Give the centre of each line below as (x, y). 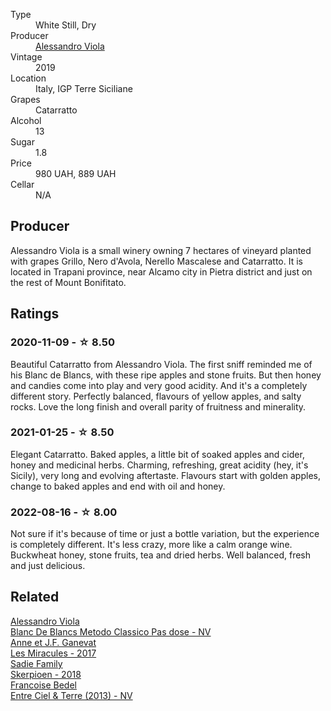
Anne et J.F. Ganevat (53, 642)
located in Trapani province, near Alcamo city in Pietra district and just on (161, 271)
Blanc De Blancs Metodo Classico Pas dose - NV (111, 631)
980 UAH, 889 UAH (76, 173)
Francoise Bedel (43, 685)
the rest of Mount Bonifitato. (68, 282)
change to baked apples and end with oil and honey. (118, 486)
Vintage (26, 57)
